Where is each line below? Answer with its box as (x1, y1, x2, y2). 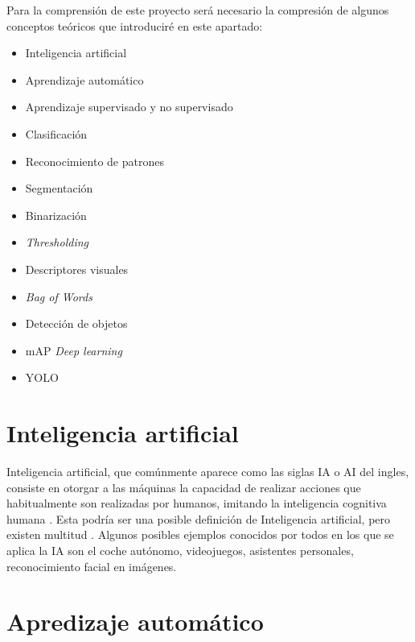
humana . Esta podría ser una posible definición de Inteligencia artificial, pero (6, 510, 391, 527)
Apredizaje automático (6, 605, 264, 638)
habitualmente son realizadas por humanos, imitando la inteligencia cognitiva (6, 495, 387, 512)
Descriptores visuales (25, 260, 129, 277)
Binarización (25, 206, 87, 223)
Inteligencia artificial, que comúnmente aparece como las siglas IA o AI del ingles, (6, 463, 409, 480)
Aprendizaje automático (25, 71, 144, 88)
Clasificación (25, 125, 88, 142)
